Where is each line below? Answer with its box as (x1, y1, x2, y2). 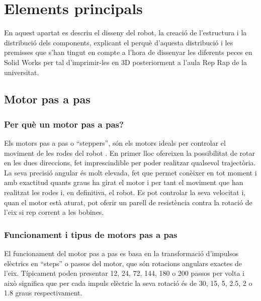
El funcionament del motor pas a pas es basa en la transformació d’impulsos (4, 248, 239, 259)
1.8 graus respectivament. (4, 287, 82, 298)
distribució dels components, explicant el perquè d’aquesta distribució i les (4, 37, 233, 47)
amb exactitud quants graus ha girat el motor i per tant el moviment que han (4, 177, 243, 188)
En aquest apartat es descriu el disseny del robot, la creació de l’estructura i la (4, 27, 247, 38)
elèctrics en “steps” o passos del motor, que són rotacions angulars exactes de (4, 258, 242, 268)
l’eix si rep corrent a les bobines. (4, 207, 104, 217)
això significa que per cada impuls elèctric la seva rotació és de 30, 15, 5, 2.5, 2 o (4, 277, 252, 288)
